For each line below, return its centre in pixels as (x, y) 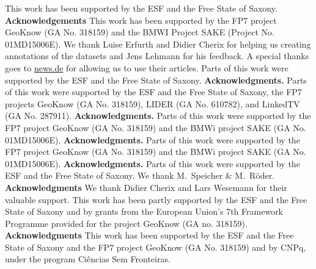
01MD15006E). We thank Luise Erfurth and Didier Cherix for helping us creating (158, 44)
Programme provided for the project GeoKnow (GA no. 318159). (126, 223)
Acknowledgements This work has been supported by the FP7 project (141, 20)
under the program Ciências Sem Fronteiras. (88, 259)
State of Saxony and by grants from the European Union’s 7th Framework (144, 211)
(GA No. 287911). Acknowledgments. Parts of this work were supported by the (158, 116)
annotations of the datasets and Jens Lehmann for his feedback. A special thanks (157, 56)
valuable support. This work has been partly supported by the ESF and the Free (156, 199)
